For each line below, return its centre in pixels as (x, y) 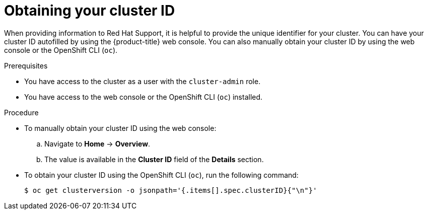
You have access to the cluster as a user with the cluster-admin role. (142, 81)
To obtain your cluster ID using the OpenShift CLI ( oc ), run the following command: (161, 175)
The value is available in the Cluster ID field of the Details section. (154, 159)
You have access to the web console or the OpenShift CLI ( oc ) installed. (144, 97)
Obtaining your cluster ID (90, 11)
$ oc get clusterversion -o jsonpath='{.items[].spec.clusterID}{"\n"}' (171, 190)
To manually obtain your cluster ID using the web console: (120, 128)
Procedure (21, 112)
